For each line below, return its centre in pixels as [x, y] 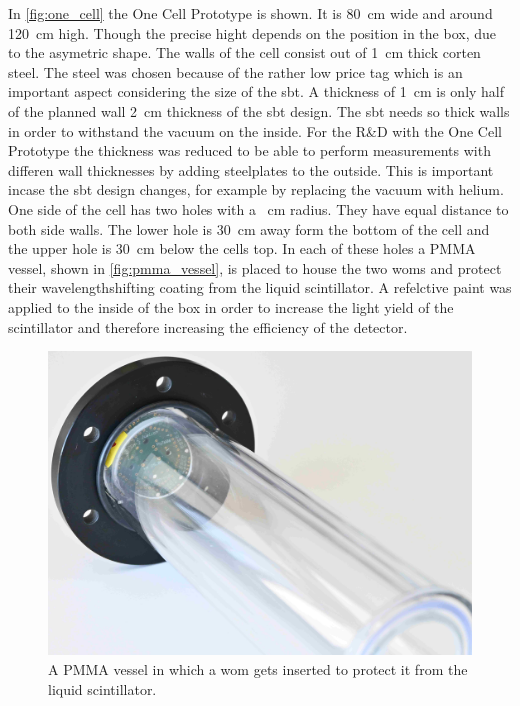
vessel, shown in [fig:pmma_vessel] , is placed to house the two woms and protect [255, 267]
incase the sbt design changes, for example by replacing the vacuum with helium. [256, 189]
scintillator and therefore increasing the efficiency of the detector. [208, 326]
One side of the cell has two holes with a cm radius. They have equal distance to [258, 208]
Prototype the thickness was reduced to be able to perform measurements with [249, 150]
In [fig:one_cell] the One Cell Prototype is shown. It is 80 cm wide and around [250, 13]
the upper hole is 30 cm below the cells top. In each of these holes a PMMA [242, 248]
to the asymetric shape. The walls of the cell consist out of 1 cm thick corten [244, 52]
